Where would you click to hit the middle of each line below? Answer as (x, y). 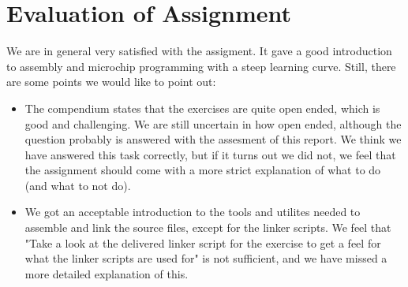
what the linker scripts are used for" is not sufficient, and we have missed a (206, 258)
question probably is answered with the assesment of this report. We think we (213, 139)
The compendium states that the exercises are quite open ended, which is (202, 108)
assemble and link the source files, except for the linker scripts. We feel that (208, 227)
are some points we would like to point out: (111, 82)
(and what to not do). (78, 185)
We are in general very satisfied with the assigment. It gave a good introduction (199, 51)
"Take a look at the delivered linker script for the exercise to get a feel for (203, 242)
